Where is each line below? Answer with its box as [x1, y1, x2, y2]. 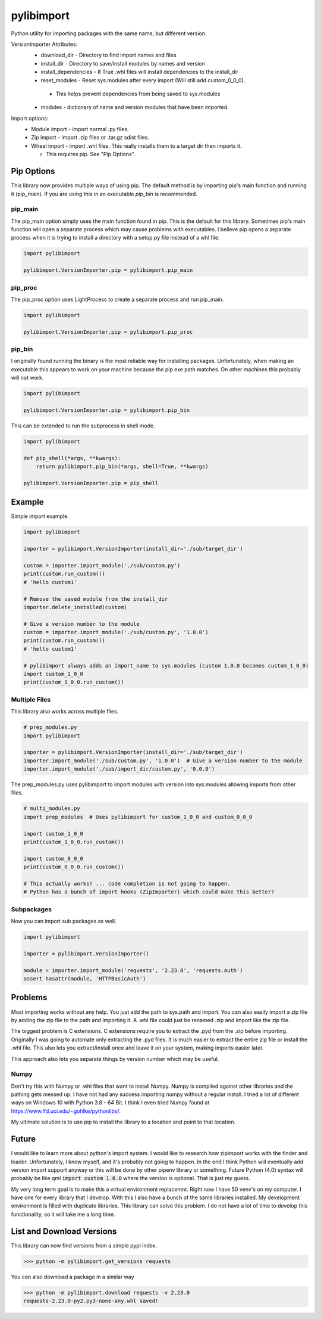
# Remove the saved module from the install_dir [23, 595, 168, 602]
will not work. [11, 374, 44, 381]
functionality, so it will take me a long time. [11, 1211, 115, 1218]
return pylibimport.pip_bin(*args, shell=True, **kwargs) [36, 463, 209, 470]
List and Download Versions [11, 1226, 117, 1236]
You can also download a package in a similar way [11, 1273, 134, 1280]
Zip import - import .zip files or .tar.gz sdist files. [31, 134, 150, 141]
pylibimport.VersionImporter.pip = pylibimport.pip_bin [23, 407, 190, 414]
